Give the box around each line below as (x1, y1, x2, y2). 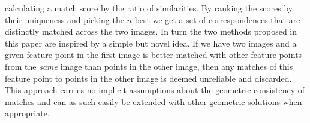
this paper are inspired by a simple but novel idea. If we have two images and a (5, 36, 297, 49)
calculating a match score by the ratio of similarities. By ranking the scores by (5, 2, 293, 14)
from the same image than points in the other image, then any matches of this (5, 60, 293, 72)
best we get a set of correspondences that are (134, 13, 300, 26)
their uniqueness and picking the (5, 13, 124, 26)
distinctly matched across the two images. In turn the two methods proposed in (5, 25, 297, 38)
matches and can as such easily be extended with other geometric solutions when (5, 95, 302, 107)
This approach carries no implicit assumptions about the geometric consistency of (5, 84, 305, 96)
